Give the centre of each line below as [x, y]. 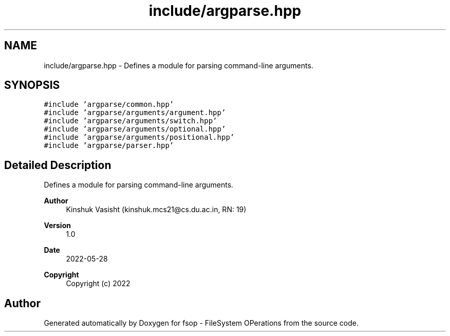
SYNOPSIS [32, 85]
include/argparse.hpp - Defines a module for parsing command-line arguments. [179, 65]
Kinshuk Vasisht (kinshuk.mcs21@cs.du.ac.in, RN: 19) [156, 210]
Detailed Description [58, 165]
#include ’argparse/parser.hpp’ [109, 146]
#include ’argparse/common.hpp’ [109, 105]
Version [57, 226]
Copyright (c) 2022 [98, 284]
